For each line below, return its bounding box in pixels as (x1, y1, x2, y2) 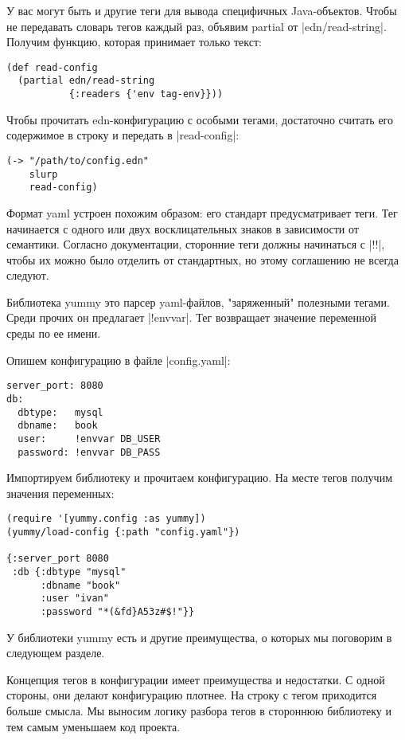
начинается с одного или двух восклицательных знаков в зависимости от (6, 220, 359, 237)
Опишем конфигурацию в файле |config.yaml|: (6, 351, 231, 368)
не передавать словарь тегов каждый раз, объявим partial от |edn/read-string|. (6, 18, 387, 34)
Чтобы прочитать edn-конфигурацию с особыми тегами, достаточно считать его (6, 111, 393, 127)
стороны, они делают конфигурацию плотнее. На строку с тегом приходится (6, 687, 377, 703)
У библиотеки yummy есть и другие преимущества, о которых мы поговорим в (6, 628, 392, 645)
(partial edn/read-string (18, 75, 155, 87)
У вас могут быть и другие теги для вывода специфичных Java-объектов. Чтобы (6, 2, 397, 18)
